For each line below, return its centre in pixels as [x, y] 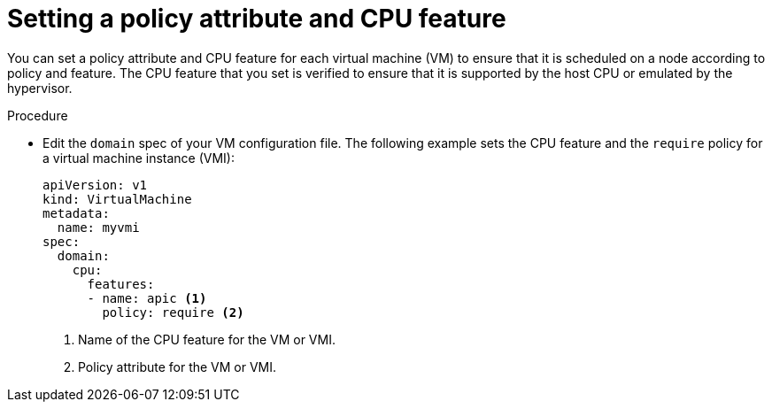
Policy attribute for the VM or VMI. [178, 367]
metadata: [76, 213]
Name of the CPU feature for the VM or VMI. [207, 339]
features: [121, 284]
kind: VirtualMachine [117, 199]
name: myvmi [98, 227]
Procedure [38, 115]
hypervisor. [40, 88]
